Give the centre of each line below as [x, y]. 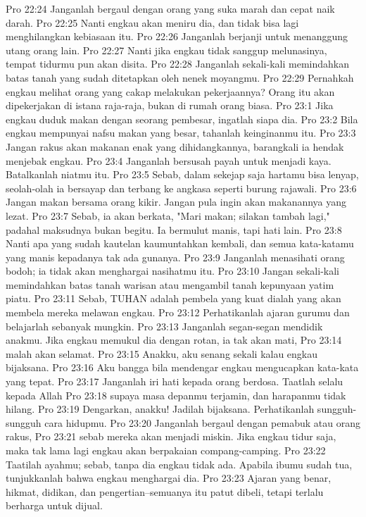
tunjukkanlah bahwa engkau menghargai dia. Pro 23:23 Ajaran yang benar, [169, 478]
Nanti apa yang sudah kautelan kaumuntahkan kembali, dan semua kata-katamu [180, 243]
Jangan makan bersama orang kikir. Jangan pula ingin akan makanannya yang [176, 202]
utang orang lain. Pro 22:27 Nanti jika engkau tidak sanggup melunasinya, [166, 50]
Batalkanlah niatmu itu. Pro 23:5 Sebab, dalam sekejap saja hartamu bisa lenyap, [182, 174]
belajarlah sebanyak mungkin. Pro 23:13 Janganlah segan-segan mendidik [164, 326]
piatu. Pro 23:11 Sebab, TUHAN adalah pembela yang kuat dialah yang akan [173, 298]
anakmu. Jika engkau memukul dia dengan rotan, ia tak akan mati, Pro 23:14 [174, 340]
